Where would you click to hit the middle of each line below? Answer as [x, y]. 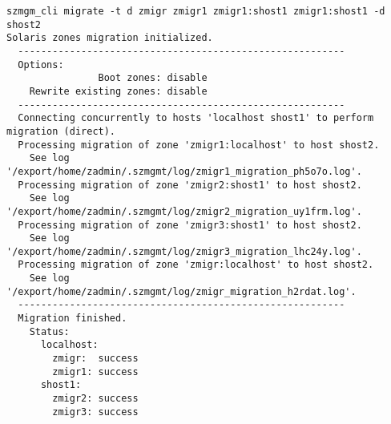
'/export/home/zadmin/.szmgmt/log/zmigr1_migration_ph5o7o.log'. [184, 171]
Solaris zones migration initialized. [110, 38]
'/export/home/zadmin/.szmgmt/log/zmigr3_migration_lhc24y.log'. [184, 251]
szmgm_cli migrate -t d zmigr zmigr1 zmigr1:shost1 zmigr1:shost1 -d [196, 11]
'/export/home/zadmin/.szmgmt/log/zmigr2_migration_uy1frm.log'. [184, 211]
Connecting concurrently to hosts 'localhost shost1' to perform [196, 118]
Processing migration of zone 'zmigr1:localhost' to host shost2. [199, 145]
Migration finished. [73, 319]
